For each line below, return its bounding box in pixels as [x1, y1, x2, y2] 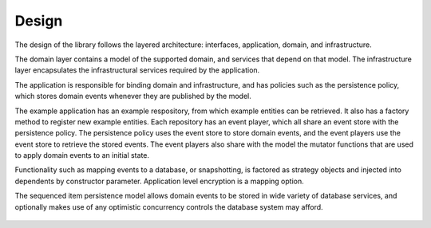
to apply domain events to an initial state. [14, 151, 150, 160]
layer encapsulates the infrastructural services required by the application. [14, 65, 260, 75]
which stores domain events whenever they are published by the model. [14, 92, 251, 101]
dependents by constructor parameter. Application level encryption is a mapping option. [14, 176, 305, 186]
